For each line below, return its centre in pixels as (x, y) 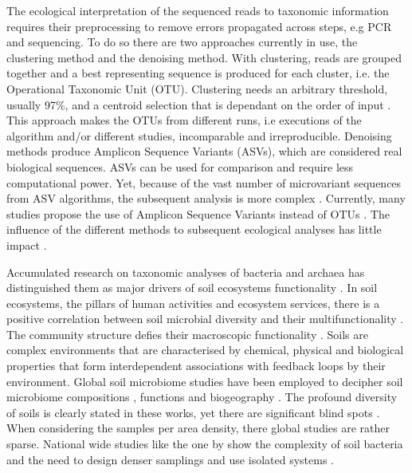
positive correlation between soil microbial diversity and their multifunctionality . (205, 319)
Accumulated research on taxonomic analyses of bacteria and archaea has (186, 272)
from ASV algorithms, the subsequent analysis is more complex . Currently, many (206, 198)
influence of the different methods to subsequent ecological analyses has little (194, 229)
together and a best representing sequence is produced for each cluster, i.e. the (198, 73)
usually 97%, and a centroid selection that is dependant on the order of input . (199, 104)
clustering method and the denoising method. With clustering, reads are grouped (204, 57)
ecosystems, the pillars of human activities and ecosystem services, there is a (193, 303)
